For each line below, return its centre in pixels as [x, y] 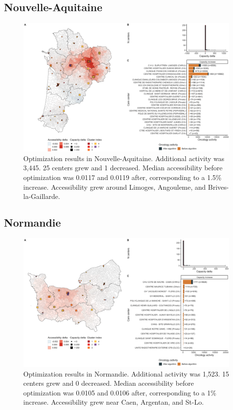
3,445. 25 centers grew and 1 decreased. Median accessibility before [123, 168]
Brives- [218, 187]
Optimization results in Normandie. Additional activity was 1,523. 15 [126, 373]
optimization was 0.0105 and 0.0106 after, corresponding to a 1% [120, 392]
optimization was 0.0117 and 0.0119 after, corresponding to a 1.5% [123, 177]
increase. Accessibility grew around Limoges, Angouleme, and [115, 187]
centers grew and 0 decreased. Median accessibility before [109, 383]
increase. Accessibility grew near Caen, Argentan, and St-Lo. [114, 402]
